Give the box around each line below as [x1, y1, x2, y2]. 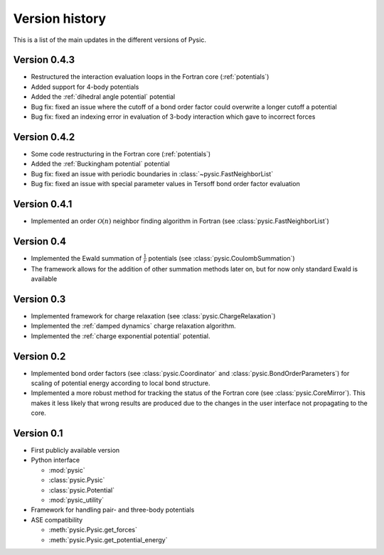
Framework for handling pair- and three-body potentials [31, 505, 195, 514]
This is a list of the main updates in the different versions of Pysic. [13, 36, 206, 44]
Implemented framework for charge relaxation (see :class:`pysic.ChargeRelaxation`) [31, 311, 276, 320]
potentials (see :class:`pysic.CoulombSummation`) [148, 254, 295, 262]
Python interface [31, 456, 80, 465]
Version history [13, 11, 107, 26]
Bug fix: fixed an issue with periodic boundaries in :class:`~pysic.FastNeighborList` [31, 169, 274, 178]
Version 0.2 [13, 350, 66, 362]
